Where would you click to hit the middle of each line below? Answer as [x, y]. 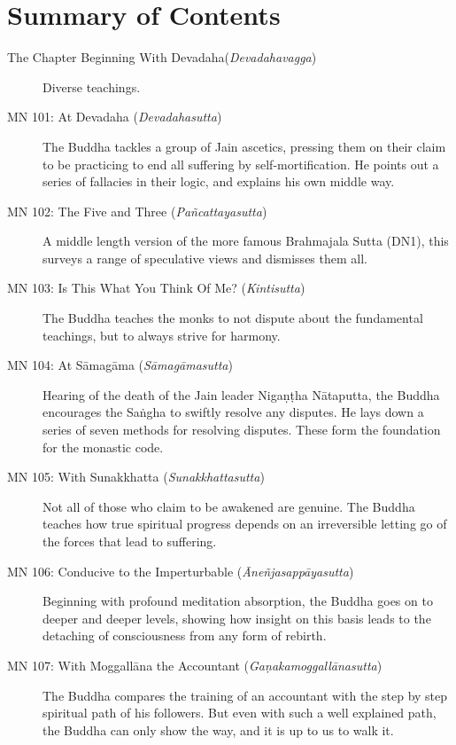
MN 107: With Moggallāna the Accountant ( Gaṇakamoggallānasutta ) [195, 665]
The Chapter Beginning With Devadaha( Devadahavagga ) [162, 57]
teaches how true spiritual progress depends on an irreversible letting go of [245, 524]
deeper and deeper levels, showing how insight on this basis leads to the [237, 618]
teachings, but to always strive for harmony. [162, 335]
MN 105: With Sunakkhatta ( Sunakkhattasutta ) [136, 477]
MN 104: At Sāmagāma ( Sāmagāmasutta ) [120, 365]
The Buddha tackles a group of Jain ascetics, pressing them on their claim [244, 146]
